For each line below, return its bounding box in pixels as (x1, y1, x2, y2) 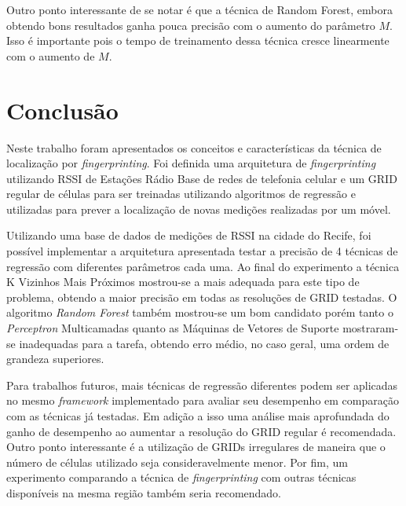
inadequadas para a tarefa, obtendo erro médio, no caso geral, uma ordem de (19, 335, 390, 351)
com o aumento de (6, 47, 95, 64)
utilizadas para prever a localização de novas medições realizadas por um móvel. (6, 200, 391, 217)
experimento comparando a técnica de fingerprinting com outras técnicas (6, 469, 357, 486)
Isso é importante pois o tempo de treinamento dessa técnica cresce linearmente (6, 32, 390, 49)
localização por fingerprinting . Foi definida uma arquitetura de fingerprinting (6, 155, 376, 171)
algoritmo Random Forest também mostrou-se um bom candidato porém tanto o (6, 304, 393, 321)
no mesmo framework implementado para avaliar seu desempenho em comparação (6, 392, 399, 409)
